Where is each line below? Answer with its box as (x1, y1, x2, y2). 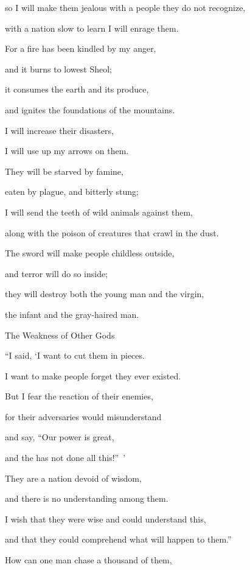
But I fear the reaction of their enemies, (5, 390, 153, 403)
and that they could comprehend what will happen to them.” (5, 533, 232, 546)
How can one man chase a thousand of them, (5, 554, 172, 566)
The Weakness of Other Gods (5, 328, 115, 341)
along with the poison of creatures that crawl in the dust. (5, 226, 219, 239)
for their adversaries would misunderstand (5, 410, 162, 423)
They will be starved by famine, (5, 164, 123, 177)
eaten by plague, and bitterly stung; (5, 185, 139, 198)
